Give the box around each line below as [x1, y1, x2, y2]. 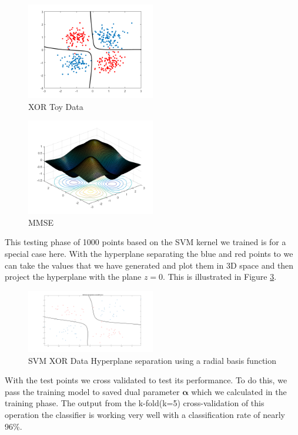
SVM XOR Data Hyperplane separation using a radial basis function [28, 354, 277, 366]
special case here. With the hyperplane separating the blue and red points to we [5, 247, 293, 259]
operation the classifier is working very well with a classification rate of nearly [5, 409, 285, 421]
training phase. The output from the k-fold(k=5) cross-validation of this [5, 397, 264, 409]
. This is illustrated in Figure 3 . [163, 270, 277, 283]
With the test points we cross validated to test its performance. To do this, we [5, 374, 287, 386]
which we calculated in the [191, 385, 287, 397]
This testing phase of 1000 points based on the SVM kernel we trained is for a [5, 236, 286, 248]
